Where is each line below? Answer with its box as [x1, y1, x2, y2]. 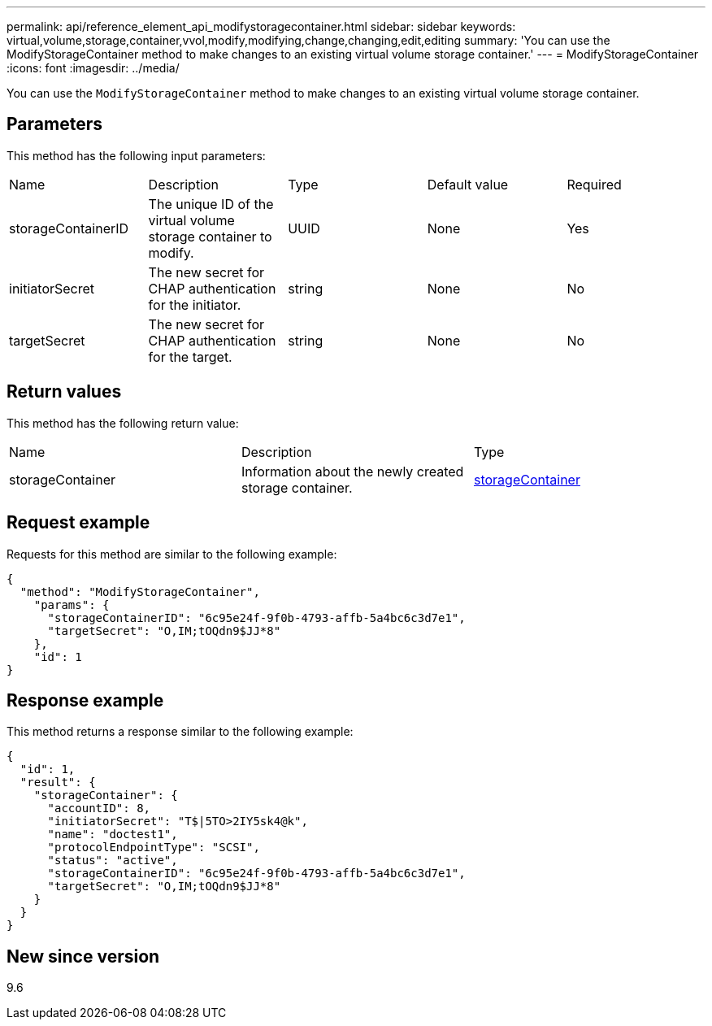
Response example [7, 689, 164, 711]
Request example [7, 512, 150, 533]
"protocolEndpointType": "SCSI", [47, 841, 260, 854]
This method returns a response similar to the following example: [7, 724, 354, 739]
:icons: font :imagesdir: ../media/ [7, 61, 180, 75]
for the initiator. [148, 296, 241, 313]
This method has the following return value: [7, 415, 239, 430]
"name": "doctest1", [47, 828, 178, 841]
